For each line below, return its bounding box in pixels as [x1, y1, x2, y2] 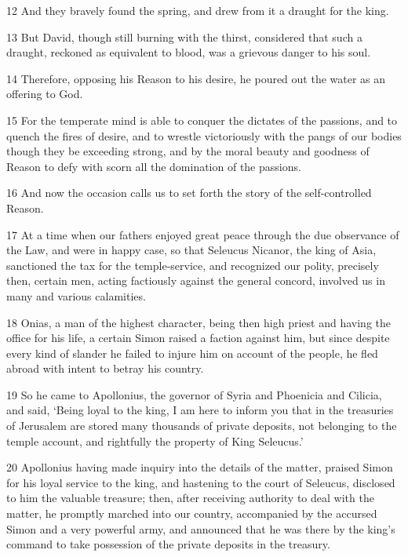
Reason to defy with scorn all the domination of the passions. [6, 158, 301, 174]
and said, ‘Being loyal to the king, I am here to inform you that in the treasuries [6, 402, 394, 418]
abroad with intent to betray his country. [6, 360, 204, 377]
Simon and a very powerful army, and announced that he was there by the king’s [6, 520, 395, 537]
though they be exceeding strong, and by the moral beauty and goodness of [6, 143, 370, 159]
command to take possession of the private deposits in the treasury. [6, 536, 330, 552]
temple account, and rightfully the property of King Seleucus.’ [6, 432, 304, 449]
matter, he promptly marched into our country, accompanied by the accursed [6, 505, 377, 522]
